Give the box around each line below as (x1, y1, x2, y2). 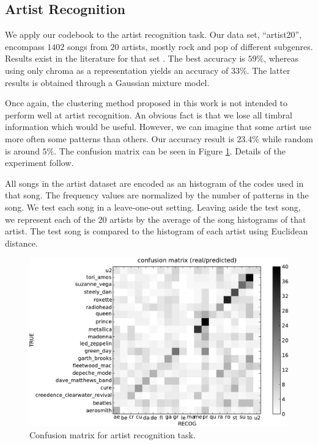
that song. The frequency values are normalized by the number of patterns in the (5, 189, 309, 201)
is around (5, 144, 40, 157)
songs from (67, 40, 108, 52)
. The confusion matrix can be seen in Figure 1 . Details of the (54, 144, 286, 157)
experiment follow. (5, 156, 74, 169)
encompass (5, 40, 45, 52)
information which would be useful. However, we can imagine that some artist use (5, 120, 311, 133)
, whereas (264, 52, 299, 65)
